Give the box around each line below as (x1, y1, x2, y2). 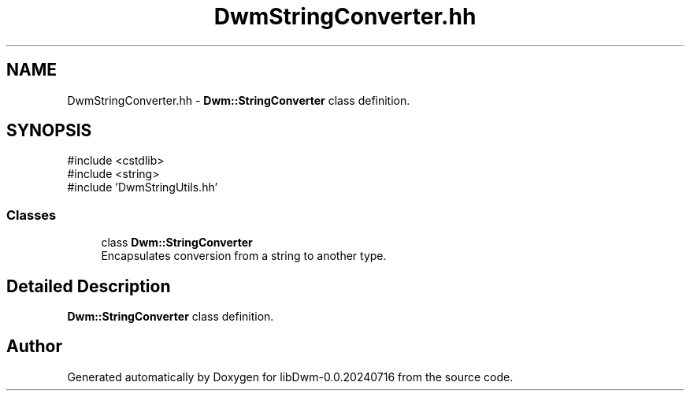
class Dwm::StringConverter (101, 236, 253, 250)
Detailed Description (6, 276, 171, 296)
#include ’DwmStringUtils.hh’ (67, 180, 218, 195)
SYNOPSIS (6, 121, 92, 141)
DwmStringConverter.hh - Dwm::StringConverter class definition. (67, 93, 410, 107)
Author (6, 336, 62, 357)
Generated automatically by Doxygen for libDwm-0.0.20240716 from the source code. (67, 369, 514, 384)
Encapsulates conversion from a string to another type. (101, 249, 387, 263)
